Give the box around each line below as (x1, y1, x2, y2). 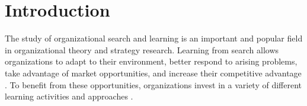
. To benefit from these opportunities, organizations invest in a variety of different (5, 78, 302, 91)
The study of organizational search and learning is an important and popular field (5, 32, 303, 44)
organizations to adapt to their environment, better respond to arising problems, (5, 55, 298, 68)
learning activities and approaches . (5, 90, 133, 102)
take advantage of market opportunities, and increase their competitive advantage (5, 66, 302, 79)
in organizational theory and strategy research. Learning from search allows (5, 43, 279, 56)
